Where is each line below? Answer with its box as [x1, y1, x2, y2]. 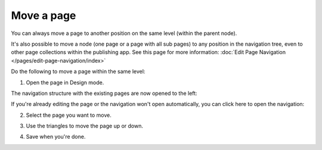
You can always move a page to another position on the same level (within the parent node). [11, 30, 237, 37]
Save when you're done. [26, 133, 86, 141]
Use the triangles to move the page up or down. [26, 122, 143, 130]
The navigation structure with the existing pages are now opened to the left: [11, 90, 197, 97]
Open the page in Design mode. [26, 79, 104, 86]
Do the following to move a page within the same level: [11, 68, 145, 75]
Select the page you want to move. [26, 111, 112, 119]
